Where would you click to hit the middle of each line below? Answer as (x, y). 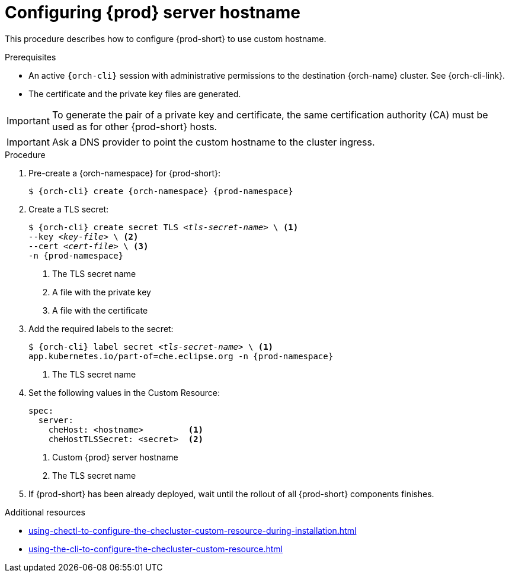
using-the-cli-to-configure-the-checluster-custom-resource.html (156, 549)
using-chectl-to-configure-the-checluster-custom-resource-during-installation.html (193, 530)
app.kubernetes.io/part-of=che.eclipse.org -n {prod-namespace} (181, 356)
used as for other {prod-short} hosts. (135, 126)
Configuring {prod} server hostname (153, 12)
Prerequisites (31, 57)
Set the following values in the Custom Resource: (124, 392)
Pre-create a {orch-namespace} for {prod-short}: (124, 173)
